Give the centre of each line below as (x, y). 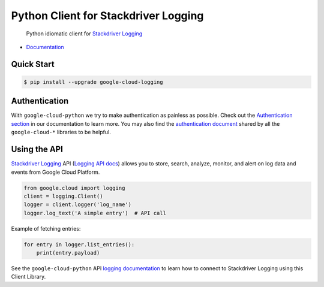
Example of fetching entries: (46, 228)
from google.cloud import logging (74, 188)
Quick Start (33, 64)
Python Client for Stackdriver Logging (107, 16)
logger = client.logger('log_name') (78, 205)
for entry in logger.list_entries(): (79, 244)
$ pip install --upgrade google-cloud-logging (93, 82)
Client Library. (28, 277)
